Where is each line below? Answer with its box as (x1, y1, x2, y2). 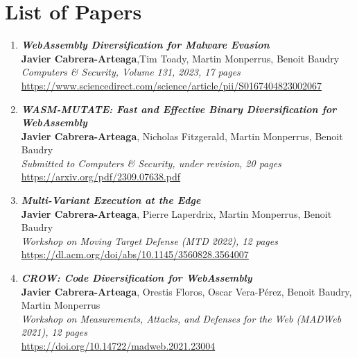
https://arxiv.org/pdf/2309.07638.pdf (21, 169, 181, 184)
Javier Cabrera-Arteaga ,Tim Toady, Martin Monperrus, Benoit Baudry (21, 51, 340, 65)
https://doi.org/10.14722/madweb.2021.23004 (21, 339, 216, 352)
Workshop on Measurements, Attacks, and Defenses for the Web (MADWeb (21, 311, 342, 325)
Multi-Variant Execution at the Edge (21, 193, 201, 207)
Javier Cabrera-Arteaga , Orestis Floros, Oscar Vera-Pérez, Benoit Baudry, (21, 284, 352, 298)
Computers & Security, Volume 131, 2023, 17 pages (21, 65, 241, 79)
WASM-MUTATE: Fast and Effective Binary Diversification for (21, 101, 337, 116)
